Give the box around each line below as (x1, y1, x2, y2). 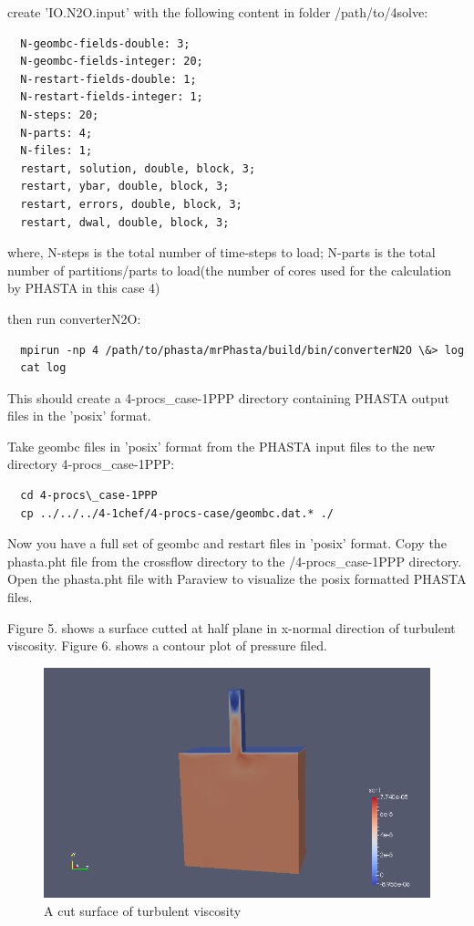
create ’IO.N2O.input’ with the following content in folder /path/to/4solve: (7, 3, 428, 21)
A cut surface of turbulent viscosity (44, 901, 242, 921)
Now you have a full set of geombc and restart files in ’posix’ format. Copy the (7, 534, 447, 553)
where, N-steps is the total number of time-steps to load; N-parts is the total (7, 243, 436, 262)
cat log (20, 361, 67, 375)
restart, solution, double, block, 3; (20, 161, 256, 175)
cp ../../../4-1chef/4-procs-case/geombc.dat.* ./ (20, 506, 334, 520)
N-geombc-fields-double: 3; (20, 36, 191, 50)
